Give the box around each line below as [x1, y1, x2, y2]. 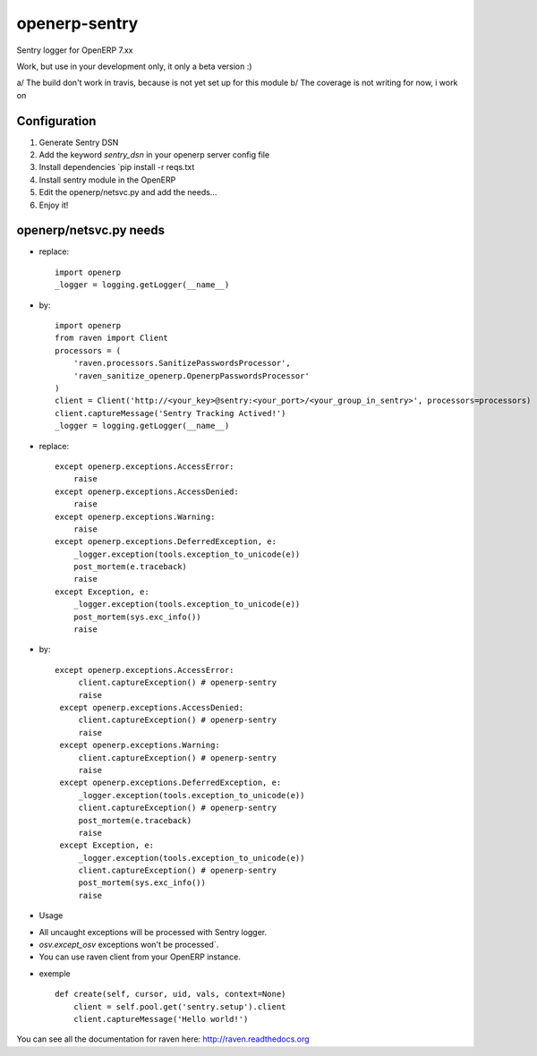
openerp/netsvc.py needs [16, 223, 166, 238]
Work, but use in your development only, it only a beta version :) [16, 61, 252, 72]
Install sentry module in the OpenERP [38, 175, 176, 185]
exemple [38, 967, 71, 979]
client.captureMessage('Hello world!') [72, 1014, 249, 1024]
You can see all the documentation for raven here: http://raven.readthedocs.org [16, 1034, 310, 1044]
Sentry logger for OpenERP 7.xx [16, 45, 133, 55]
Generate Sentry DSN [38, 137, 119, 148]
